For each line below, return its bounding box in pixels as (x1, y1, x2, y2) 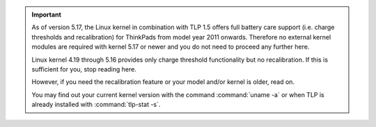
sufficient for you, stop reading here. (31, 65, 137, 73)
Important (31, 10, 62, 19)
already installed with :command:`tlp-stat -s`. (31, 101, 161, 109)
